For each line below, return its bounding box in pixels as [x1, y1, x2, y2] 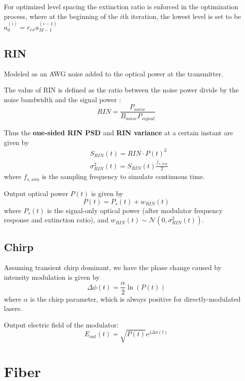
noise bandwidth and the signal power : [4, 94, 121, 104]
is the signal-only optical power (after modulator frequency [47, 205, 223, 215]
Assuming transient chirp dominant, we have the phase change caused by [4, 262, 222, 272]
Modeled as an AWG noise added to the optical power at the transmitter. [4, 68, 223, 78]
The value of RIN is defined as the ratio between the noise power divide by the [4, 85, 239, 95]
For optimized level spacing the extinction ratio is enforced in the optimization [4, 1, 238, 11]
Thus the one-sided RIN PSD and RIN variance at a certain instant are [4, 127, 233, 137]
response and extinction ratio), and [4, 215, 108, 225]
